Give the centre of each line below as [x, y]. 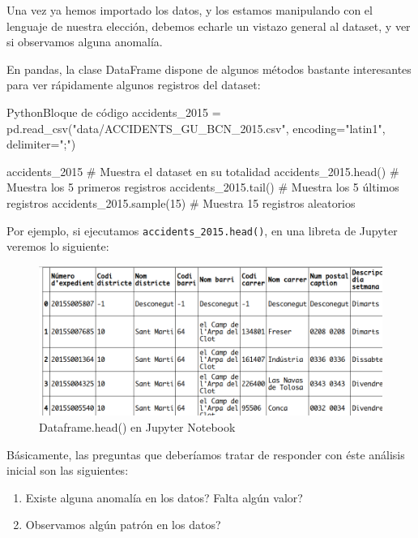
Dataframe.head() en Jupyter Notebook [137, 426]
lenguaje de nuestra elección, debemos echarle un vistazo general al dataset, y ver [209, 26]
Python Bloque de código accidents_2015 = [114, 112]
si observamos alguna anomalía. [85, 42]
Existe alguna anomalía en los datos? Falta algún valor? [164, 497]
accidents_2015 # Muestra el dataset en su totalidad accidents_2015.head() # [203, 171]
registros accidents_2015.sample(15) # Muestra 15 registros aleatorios [181, 202]
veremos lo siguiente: [58, 246]
